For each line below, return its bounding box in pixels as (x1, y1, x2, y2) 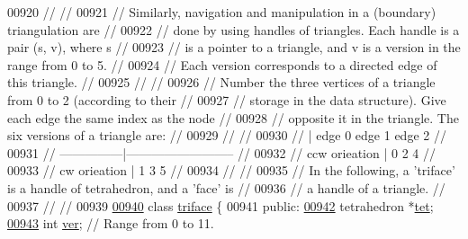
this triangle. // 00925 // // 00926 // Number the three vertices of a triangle (7, 73, 436, 92)
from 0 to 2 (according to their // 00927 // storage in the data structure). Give (7, 90, 446, 109)
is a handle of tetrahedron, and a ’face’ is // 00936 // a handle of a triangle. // (7, 178, 445, 197)
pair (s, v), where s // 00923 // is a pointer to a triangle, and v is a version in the (7, 38, 461, 57)
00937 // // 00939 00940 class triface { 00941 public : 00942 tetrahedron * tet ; (7, 196, 434, 215)
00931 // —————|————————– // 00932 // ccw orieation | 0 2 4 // (7, 143, 436, 162)
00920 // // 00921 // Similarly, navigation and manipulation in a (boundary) (7, 3, 436, 21)
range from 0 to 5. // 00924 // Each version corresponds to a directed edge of (7, 55, 437, 74)
